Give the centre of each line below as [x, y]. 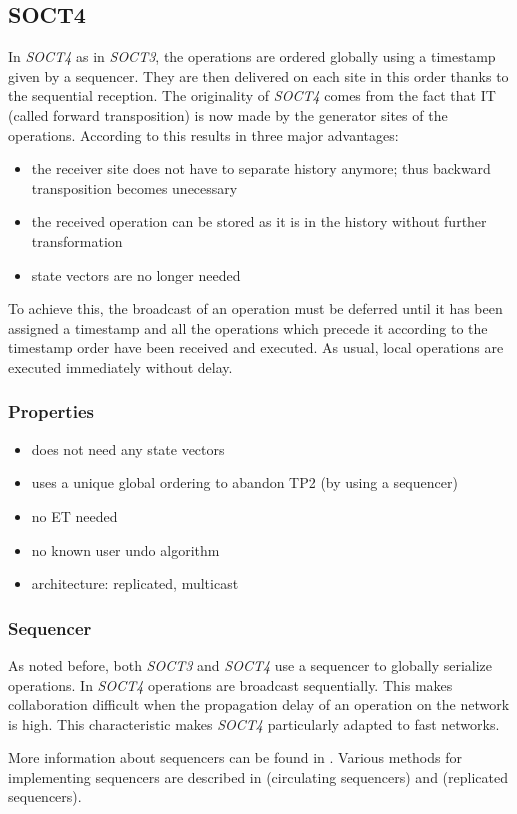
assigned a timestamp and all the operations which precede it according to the [248, 327]
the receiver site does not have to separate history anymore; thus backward [261, 168]
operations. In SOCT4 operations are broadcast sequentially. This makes [230, 684]
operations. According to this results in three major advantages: [203, 134]
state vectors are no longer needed [136, 274]
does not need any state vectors [128, 448]
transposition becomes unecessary [134, 187]
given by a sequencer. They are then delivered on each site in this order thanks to [258, 75]
